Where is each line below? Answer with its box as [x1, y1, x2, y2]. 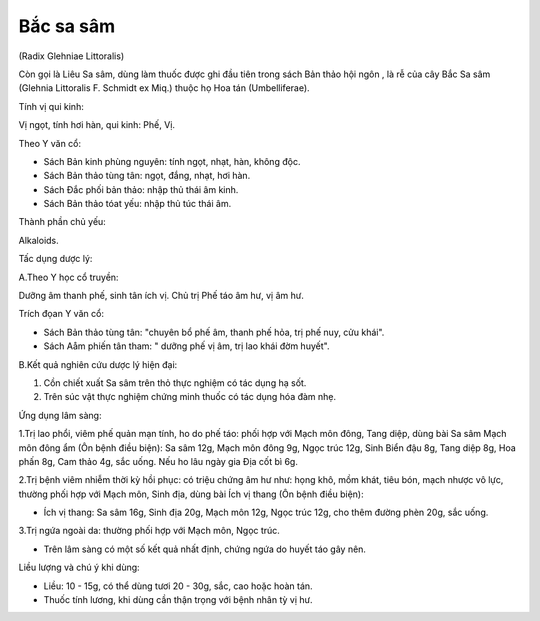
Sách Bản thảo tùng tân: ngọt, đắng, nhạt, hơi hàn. [43, 170, 251, 182]
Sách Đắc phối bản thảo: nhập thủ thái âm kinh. [43, 183, 239, 195]
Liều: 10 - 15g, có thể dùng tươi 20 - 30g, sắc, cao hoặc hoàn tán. [43, 580, 314, 592]
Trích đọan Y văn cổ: [18, 308, 105, 320]
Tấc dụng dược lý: [18, 253, 93, 265]
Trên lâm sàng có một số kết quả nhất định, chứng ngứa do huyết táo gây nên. [43, 543, 367, 555]
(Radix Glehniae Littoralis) [18, 50, 125, 62]
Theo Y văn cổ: [18, 137, 82, 149]
